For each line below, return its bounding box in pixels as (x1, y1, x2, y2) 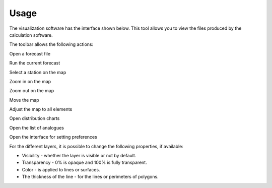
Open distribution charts (9, 115, 60, 121)
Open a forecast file (9, 50, 50, 56)
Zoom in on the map (9, 78, 51, 84)
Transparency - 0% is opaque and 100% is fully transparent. (22, 159, 147, 166)
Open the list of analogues (9, 124, 64, 131)
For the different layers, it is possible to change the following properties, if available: (9, 143, 183, 149)
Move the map (9, 97, 40, 103)
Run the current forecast (9, 60, 60, 66)
